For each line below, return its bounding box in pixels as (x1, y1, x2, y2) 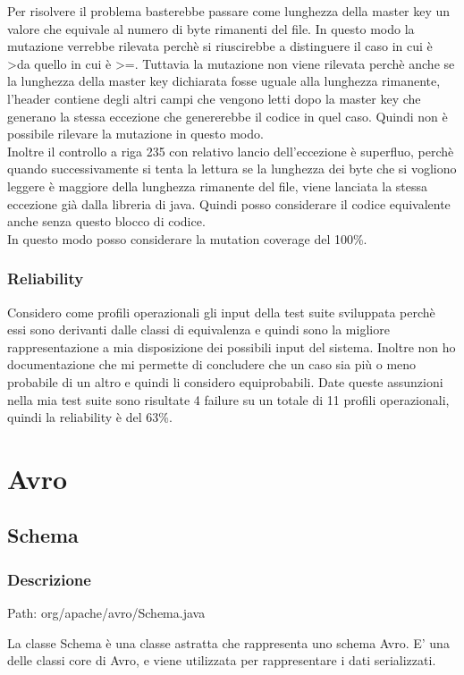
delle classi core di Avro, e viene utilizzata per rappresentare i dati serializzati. (7, 651, 436, 670)
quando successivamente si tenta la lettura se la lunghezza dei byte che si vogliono (7, 159, 457, 178)
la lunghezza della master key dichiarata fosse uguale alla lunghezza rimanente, (7, 72, 441, 90)
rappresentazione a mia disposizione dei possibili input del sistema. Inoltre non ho (7, 337, 456, 356)
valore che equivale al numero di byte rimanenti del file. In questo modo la (7, 19, 415, 38)
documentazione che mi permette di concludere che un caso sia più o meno (7, 355, 417, 374)
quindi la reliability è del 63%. (7, 408, 173, 426)
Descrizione (7, 568, 91, 590)
